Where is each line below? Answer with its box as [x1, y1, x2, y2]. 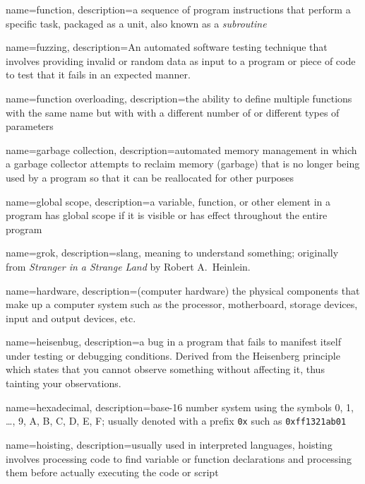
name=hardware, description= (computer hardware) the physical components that [6, 283, 360, 297]
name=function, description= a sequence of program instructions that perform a [6, 2, 351, 16]
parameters [6, 119, 54, 134]
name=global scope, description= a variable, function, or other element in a [6, 194, 330, 208]
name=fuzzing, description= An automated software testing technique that [6, 40, 328, 54]
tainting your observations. [6, 376, 121, 391]
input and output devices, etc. [6, 310, 136, 325]
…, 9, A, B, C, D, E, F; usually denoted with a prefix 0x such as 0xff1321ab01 [6, 413, 347, 428]
